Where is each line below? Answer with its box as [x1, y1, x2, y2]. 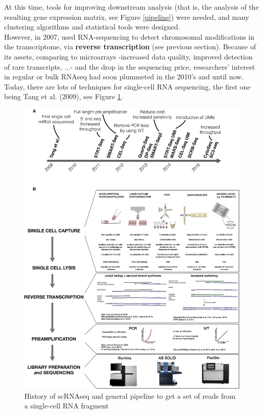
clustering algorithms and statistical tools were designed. [4, 21, 180, 32]
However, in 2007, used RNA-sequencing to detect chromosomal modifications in [4, 31, 254, 42]
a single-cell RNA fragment [24, 400, 109, 411]
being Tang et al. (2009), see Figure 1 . [4, 91, 123, 102]
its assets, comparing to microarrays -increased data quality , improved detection [4, 51, 253, 62]
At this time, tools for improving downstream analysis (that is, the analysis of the [4, 2, 259, 12]
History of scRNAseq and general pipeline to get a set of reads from [24, 390, 236, 401]
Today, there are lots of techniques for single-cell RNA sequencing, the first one [4, 81, 251, 92]
